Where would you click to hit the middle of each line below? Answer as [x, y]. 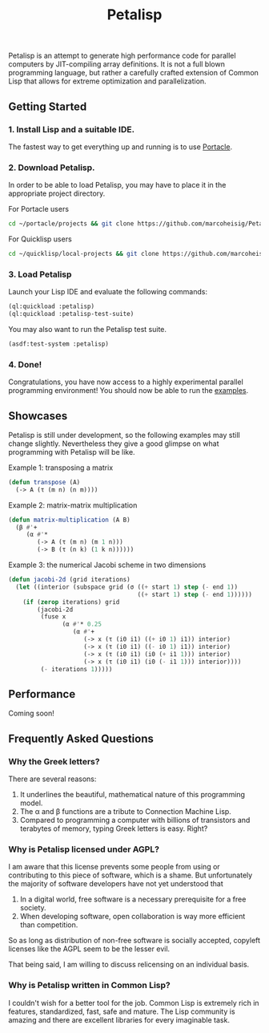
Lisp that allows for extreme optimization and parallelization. [107, 81]
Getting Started [48, 106]
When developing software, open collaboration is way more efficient [132, 917]
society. [33, 908]
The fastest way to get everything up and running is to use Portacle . [120, 147]
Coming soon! [31, 713]
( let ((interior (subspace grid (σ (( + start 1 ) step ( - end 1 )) [127, 587]
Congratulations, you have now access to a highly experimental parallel [126, 382]
